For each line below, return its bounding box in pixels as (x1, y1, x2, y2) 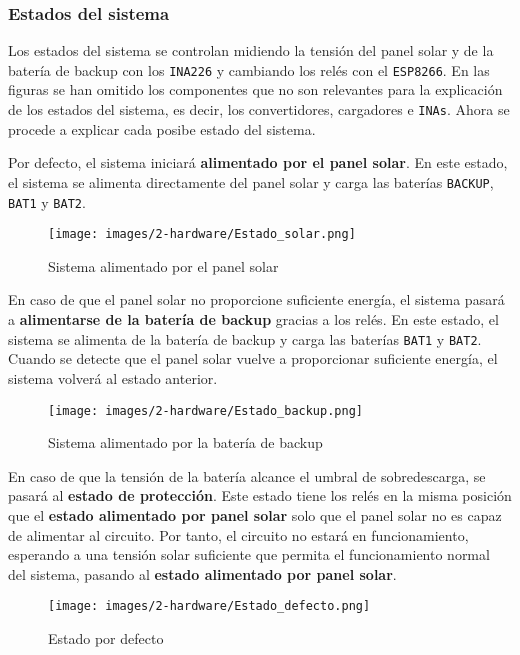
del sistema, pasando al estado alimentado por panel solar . (8, 563, 397, 584)
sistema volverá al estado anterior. (8, 367, 218, 388)
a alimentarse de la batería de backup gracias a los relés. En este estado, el (8, 309, 499, 330)
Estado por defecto (48, 627, 164, 648)
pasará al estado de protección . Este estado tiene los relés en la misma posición (8, 485, 512, 506)
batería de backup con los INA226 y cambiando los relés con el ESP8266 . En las (8, 59, 490, 80)
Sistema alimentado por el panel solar (48, 255, 279, 276)
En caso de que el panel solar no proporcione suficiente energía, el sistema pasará (8, 289, 505, 310)
